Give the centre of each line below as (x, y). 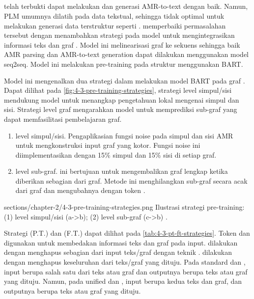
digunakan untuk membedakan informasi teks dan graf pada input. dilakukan (121, 242)
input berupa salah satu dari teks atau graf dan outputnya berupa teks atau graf (126, 271)
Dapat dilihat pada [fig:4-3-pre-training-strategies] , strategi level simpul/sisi (118, 90)
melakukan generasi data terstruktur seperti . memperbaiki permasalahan (115, 25)
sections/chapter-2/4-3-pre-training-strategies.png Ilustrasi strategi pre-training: (124, 207)
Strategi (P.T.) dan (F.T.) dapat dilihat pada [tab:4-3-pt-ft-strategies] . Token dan (127, 233)
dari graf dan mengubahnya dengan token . (80, 190)
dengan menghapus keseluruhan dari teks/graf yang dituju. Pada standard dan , (125, 262)
